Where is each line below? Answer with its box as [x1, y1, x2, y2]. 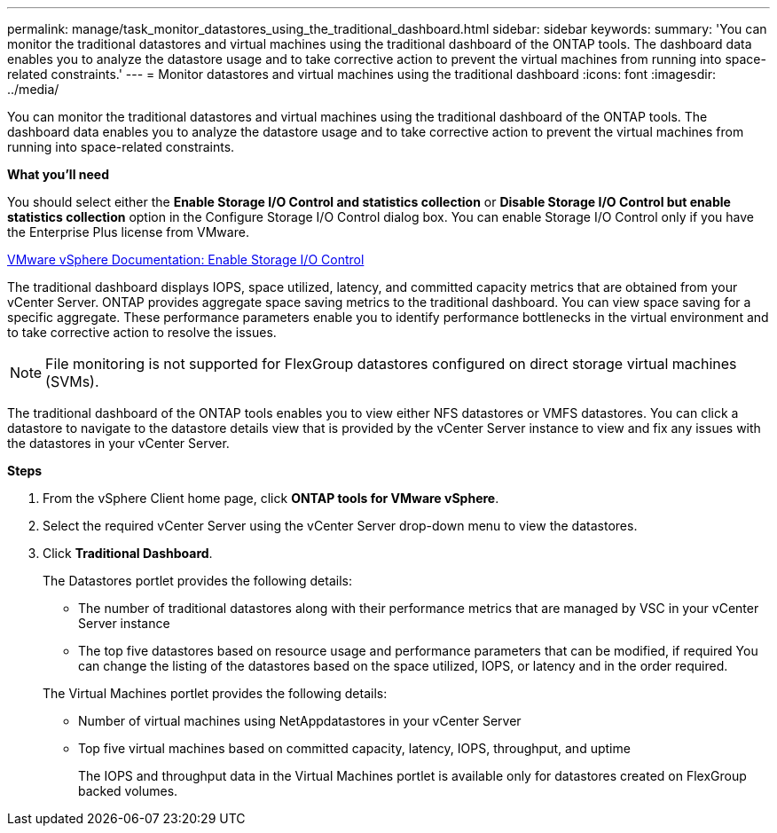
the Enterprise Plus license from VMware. [7, 224, 249, 240]
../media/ [7, 82, 59, 97]
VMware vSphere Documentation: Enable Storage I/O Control [7, 252, 365, 267]
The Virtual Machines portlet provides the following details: [43, 686, 388, 701]
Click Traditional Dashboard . [43, 546, 213, 561]
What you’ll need [7, 167, 109, 182]
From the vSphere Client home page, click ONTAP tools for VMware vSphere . [43, 491, 499, 506]
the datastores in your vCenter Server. [7, 436, 230, 451]
